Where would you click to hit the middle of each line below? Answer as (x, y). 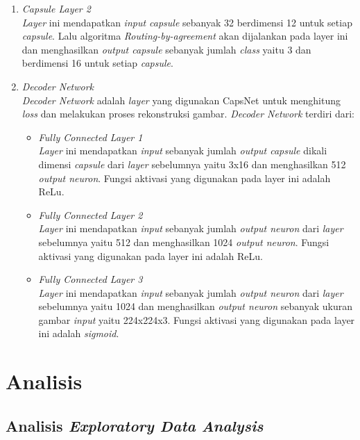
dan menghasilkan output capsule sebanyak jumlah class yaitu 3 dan (166, 49)
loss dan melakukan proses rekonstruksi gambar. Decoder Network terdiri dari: (188, 114)
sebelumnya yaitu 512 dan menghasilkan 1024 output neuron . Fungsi (184, 242)
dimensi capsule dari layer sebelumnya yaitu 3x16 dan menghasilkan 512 (192, 164)
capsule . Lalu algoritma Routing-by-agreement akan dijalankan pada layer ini (185, 36)
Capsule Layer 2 (56, 8)
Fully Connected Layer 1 (91, 137)
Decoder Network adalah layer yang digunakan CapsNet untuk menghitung (181, 100)
